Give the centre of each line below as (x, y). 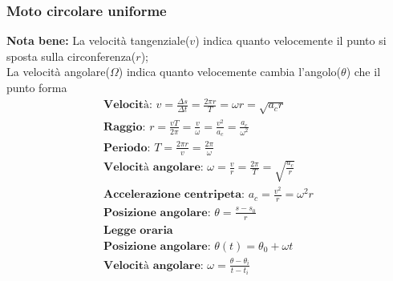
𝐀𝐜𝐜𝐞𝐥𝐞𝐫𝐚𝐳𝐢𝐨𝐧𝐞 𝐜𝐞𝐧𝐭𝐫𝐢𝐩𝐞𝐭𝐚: (174, 195)
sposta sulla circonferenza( (71, 56)
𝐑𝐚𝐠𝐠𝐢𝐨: (125, 127)
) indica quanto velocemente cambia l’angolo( (230, 72)
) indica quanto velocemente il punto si (291, 40)
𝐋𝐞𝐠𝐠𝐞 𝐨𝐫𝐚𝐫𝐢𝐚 (138, 230)
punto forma (37, 87)
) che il (363, 72)
